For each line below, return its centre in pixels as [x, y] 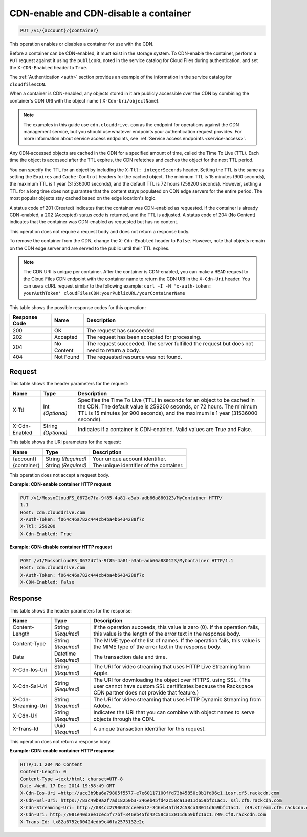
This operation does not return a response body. [61, 741]
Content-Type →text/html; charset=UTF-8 [71, 779]
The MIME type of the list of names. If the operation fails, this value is [177, 640]
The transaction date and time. [130, 657]
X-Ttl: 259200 [38, 526]
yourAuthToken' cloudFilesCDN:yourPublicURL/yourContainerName [104, 293]
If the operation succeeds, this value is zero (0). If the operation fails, [177, 627]
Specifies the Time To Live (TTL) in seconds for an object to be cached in [166, 400]
